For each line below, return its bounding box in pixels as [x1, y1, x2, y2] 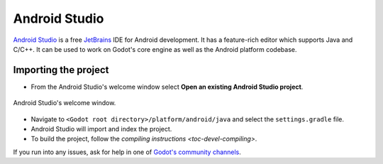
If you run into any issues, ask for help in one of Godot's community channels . [13, 148, 241, 156]
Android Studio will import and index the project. [30, 125, 172, 133]
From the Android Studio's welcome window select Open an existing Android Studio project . [30, 82, 304, 91]
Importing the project [13, 64, 109, 76]
